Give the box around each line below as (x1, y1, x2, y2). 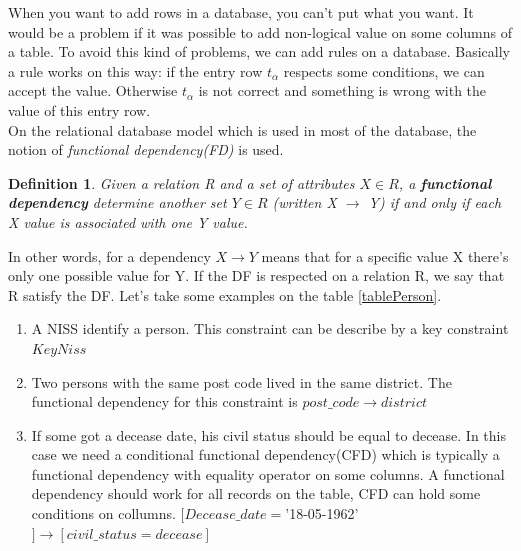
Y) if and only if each (368, 192, 502, 213)
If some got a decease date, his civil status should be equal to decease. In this (31, 424, 507, 445)
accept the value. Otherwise (8, 80, 178, 101)
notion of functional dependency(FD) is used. (8, 139, 284, 160)
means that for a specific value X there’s (261, 245, 509, 266)
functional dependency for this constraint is (31, 391, 298, 412)
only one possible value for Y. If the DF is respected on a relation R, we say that (8, 265, 505, 286)
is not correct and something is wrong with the (198, 80, 487, 101)
